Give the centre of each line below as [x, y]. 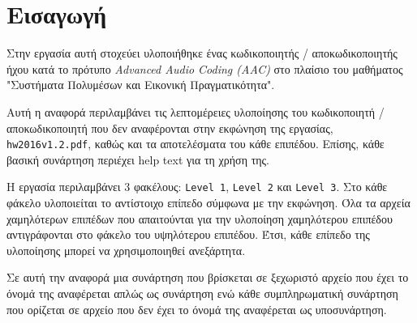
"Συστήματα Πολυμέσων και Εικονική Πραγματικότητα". [141, 85]
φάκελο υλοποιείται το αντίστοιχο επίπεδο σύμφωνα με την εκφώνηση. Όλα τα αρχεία [208, 202]
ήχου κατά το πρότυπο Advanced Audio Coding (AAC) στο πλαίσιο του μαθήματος [205, 68]
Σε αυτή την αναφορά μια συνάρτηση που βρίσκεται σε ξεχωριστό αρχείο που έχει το [208, 277]
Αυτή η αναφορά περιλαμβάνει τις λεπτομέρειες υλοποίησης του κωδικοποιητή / [196, 111]
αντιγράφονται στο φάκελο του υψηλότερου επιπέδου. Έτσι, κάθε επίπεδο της [188, 234]
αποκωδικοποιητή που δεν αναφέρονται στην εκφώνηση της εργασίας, [170, 127]
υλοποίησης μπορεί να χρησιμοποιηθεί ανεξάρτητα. [126, 250]
